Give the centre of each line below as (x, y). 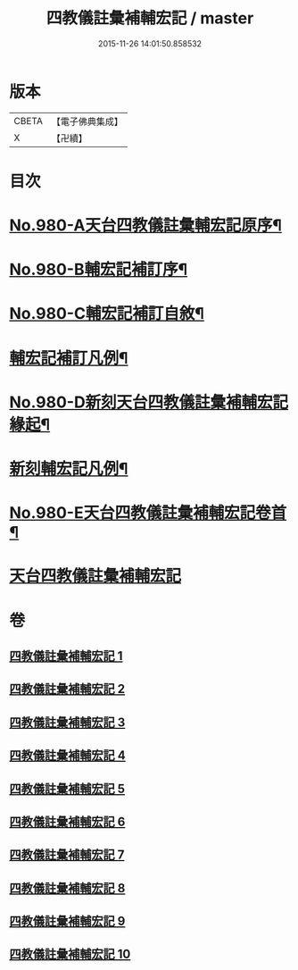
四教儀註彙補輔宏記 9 (67, 921)
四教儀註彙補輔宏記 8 (67, 888)
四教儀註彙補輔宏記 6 (67, 821)
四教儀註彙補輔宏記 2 (67, 689)
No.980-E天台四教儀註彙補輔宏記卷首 (148, 513)
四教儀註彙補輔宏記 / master (150, 18)
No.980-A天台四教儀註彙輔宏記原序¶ (146, 226)
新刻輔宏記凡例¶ (69, 469)
